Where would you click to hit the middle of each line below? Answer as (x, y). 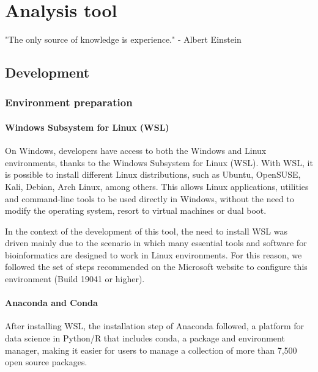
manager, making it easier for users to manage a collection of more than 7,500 (151, 350)
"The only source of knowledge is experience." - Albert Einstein (123, 39)
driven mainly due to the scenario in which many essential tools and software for (156, 243)
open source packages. (46, 362)
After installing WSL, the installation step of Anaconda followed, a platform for (155, 326)
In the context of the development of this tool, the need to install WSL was (146, 231)
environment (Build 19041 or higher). (75, 279)
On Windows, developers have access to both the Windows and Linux (136, 151)
